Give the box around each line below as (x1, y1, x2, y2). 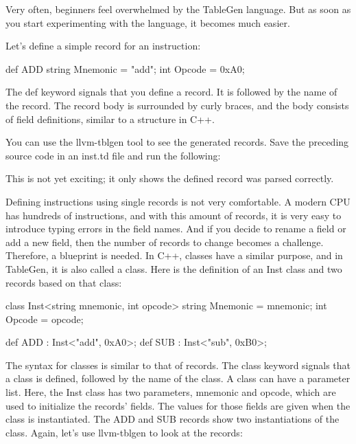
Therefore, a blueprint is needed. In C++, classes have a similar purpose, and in (5, 248, 343, 263)
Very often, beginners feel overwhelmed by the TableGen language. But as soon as (5, 2, 351, 16)
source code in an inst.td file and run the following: (5, 148, 221, 162)
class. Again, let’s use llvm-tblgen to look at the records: (5, 425, 243, 439)
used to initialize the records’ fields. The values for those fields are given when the (5, 398, 351, 412)
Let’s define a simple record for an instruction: (5, 38, 201, 53)
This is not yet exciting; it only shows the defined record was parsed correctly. (5, 171, 334, 186)
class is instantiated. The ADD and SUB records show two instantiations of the (5, 412, 340, 426)
